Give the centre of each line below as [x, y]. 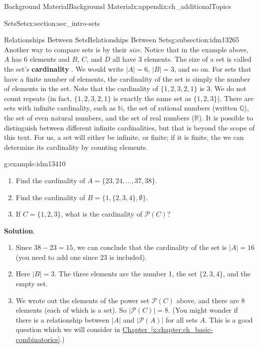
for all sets [182, 319]
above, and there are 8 [211, 300]
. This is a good [229, 319]
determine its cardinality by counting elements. [76, 147]
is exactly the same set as [152, 98]
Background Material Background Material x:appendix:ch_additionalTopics [118, 6]
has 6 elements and [41, 59]
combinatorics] [38, 339]
